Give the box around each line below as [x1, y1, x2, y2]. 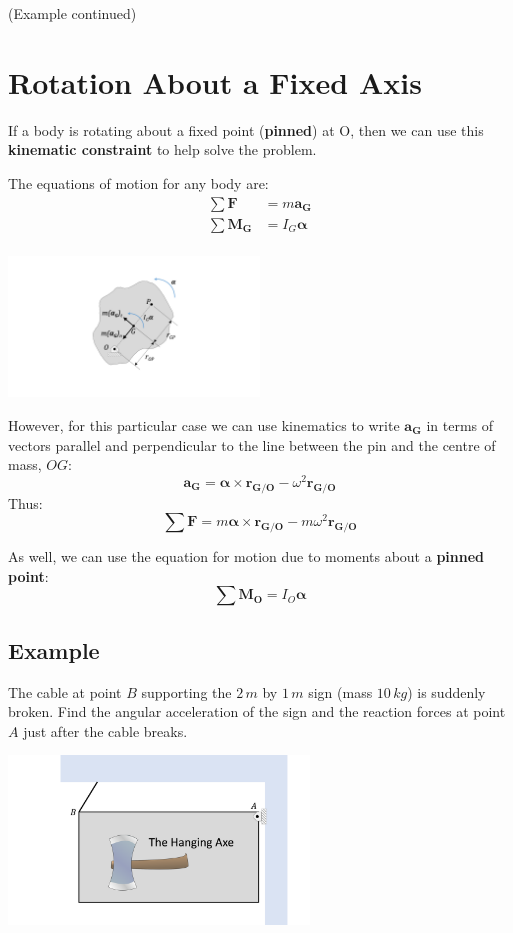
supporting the [141, 681, 232, 702]
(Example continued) [8, 3, 137, 23]
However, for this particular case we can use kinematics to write [8, 414, 400, 435]
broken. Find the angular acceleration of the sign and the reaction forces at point [8, 701, 506, 722]
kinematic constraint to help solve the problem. [8, 139, 317, 160]
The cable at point [8, 681, 122, 702]
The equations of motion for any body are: [8, 172, 269, 193]
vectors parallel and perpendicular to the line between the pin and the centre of [8, 434, 496, 455]
